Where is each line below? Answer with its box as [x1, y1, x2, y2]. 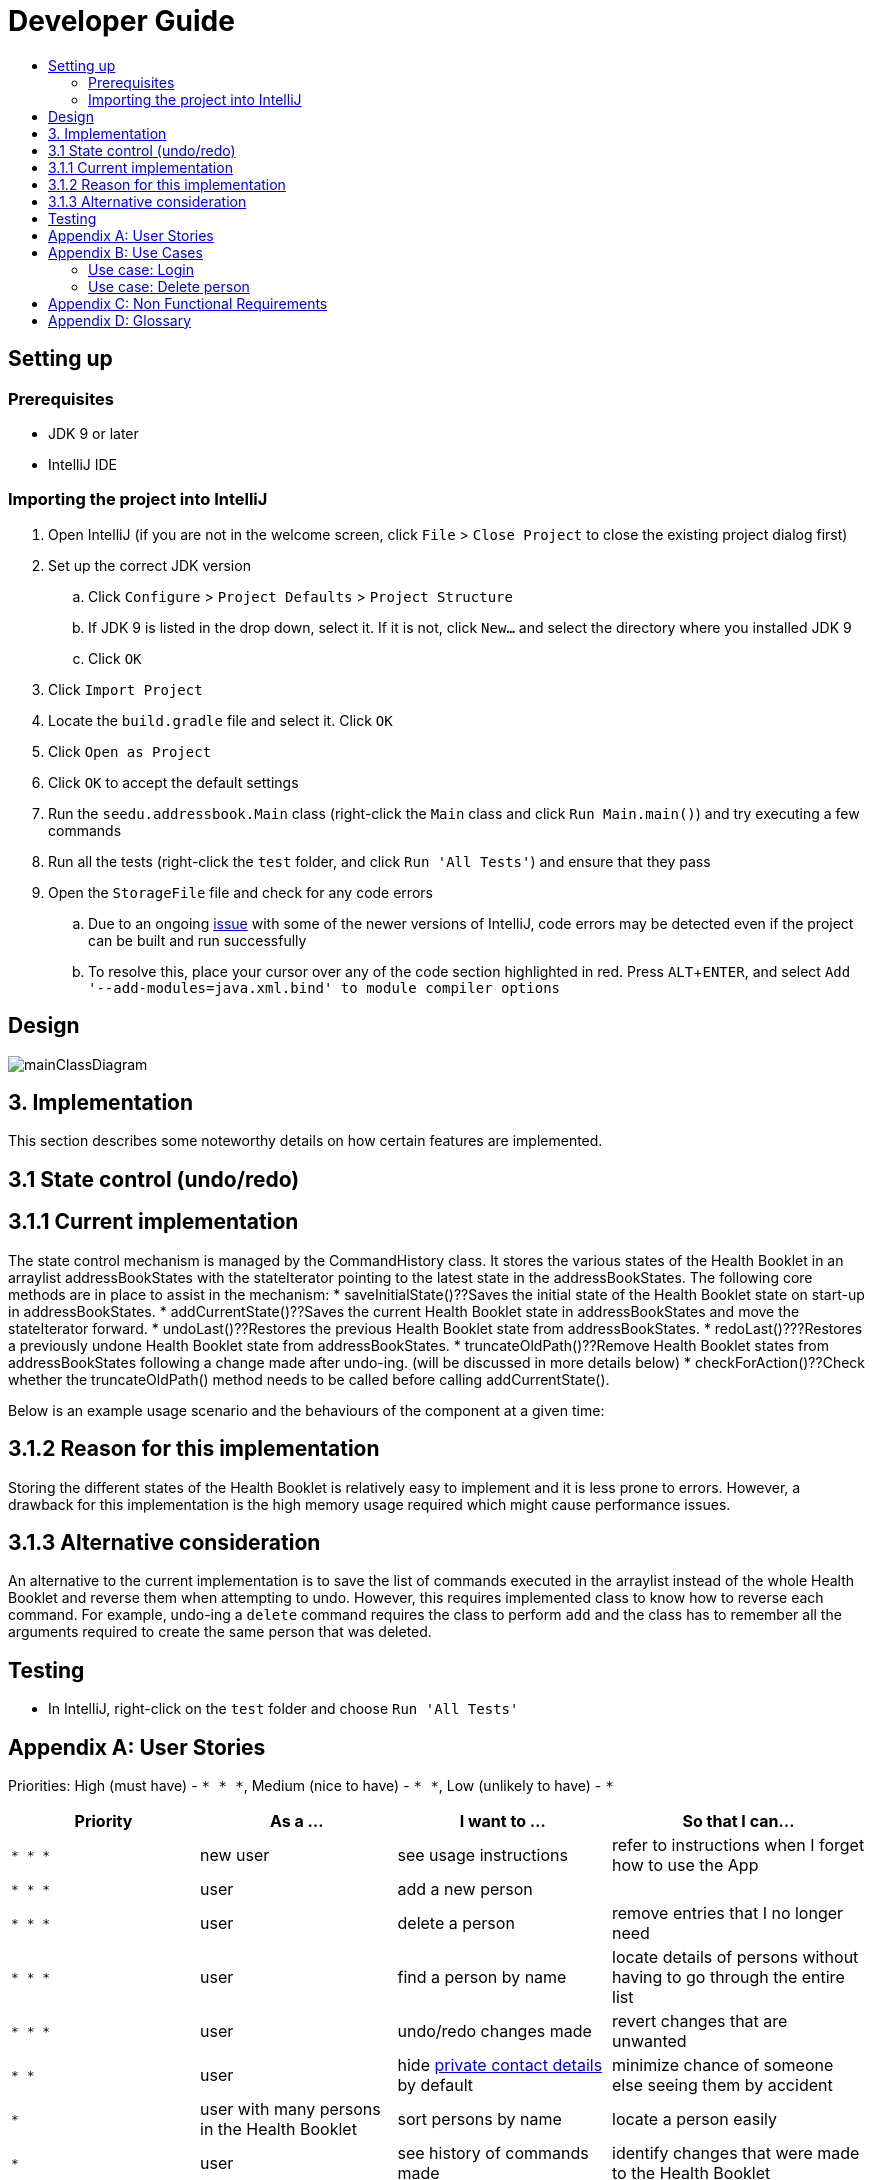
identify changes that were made [612, 2143, 860, 2164]
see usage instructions [397, 1845, 568, 1866]
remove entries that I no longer [612, 1903, 844, 1924]
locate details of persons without [612, 1947, 859, 1968]
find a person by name [397, 1967, 567, 1988]
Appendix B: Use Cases [48, 243, 203, 261]
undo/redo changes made [397, 2021, 592, 2042]
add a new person [397, 1879, 533, 1900]
